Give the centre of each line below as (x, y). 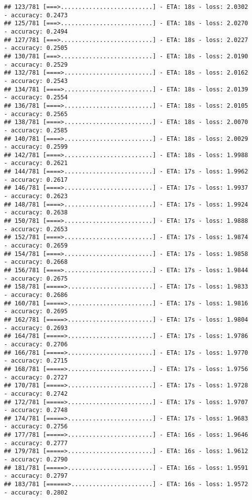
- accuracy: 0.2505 (36, 48)
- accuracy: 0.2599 (36, 147)
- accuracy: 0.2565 (36, 114)
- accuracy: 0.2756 (36, 427)
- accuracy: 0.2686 (36, 295)
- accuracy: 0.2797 (36, 476)
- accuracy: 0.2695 (36, 312)
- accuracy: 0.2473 (36, 15)
